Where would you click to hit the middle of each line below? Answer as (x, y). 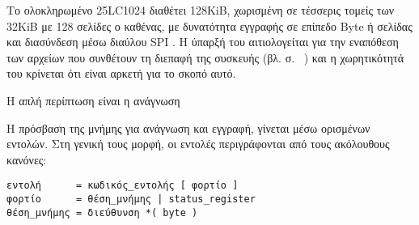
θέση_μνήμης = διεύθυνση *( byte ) (102, 212)
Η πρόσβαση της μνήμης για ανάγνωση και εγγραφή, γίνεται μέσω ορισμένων (188, 127)
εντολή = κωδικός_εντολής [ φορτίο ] (123, 186)
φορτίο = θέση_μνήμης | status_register (131, 199)
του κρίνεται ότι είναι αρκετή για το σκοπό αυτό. (121, 73)
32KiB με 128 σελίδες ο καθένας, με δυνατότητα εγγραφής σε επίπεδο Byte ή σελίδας (209, 25)
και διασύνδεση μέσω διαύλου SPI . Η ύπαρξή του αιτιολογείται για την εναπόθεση (203, 42)
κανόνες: (27, 159)
